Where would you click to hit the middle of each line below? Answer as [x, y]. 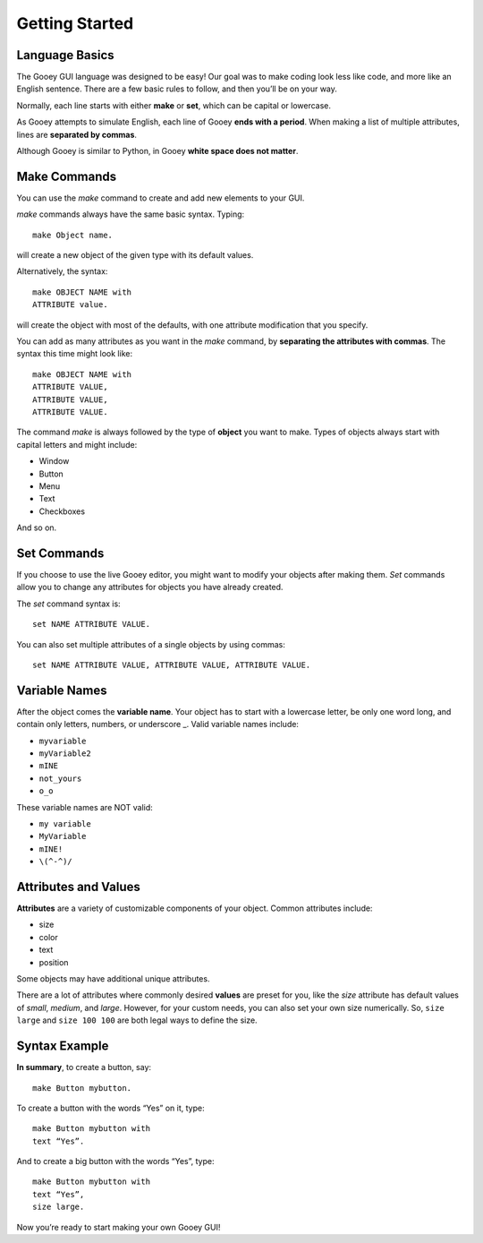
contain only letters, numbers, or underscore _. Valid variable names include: [158, 724]
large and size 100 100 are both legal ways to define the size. [137, 1020]
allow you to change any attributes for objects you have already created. [150, 587]
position [54, 962]
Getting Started [75, 23]
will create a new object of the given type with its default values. [135, 255]
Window [54, 461]
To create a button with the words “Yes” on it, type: [110, 1108]
